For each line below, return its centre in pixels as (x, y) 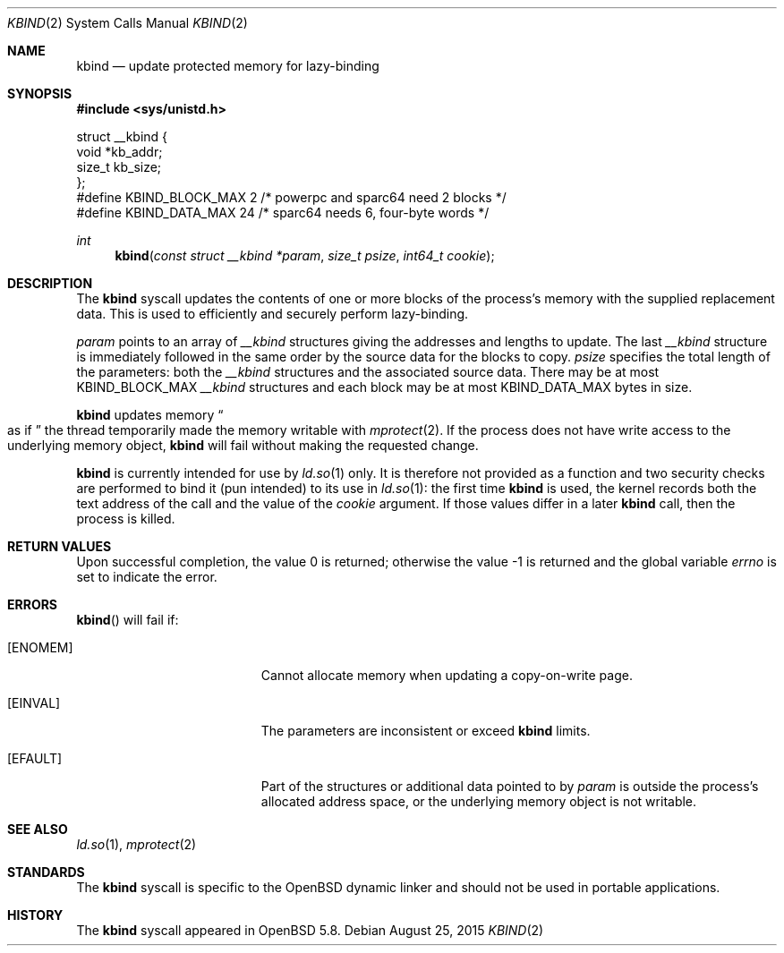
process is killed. (126, 519)
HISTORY (35, 915)
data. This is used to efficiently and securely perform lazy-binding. (273, 314)
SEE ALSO (38, 829)
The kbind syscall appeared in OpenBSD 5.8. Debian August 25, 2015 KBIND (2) (310, 930)
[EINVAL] (34, 703)
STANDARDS (46, 872)
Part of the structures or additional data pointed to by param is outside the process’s (510, 786)
